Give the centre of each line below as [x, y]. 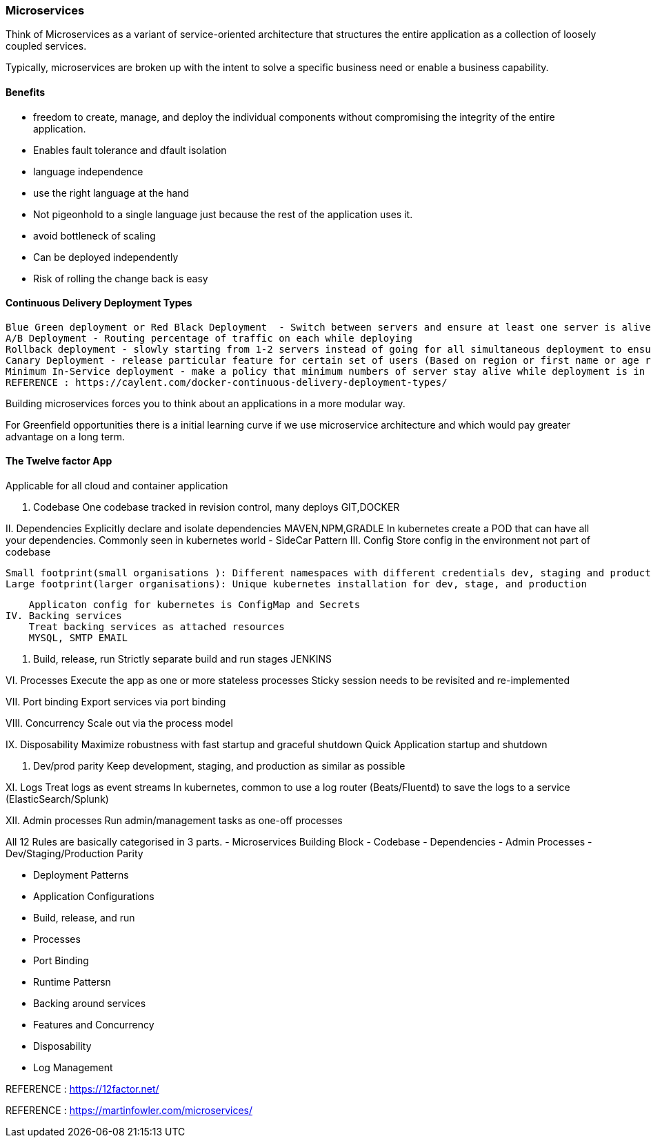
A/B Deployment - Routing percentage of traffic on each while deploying [209, 338]
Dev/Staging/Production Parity [74, 854]
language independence [88, 171]
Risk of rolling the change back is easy [121, 278]
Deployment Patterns [81, 875]
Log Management [73, 1068]
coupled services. [46, 46]
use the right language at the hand [111, 193]
